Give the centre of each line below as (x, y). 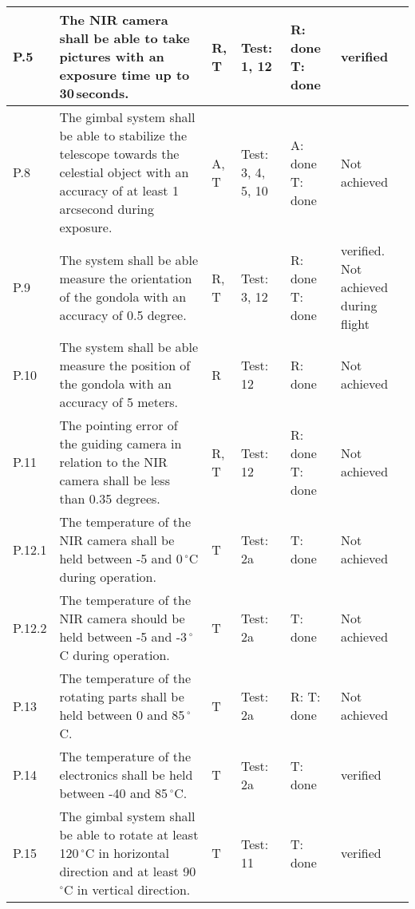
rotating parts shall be (122, 696)
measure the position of (125, 365)
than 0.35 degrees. (110, 498)
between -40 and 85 (114, 793)
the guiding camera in (121, 443)
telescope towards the (119, 154)
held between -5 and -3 (123, 636)
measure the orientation (126, 278)
